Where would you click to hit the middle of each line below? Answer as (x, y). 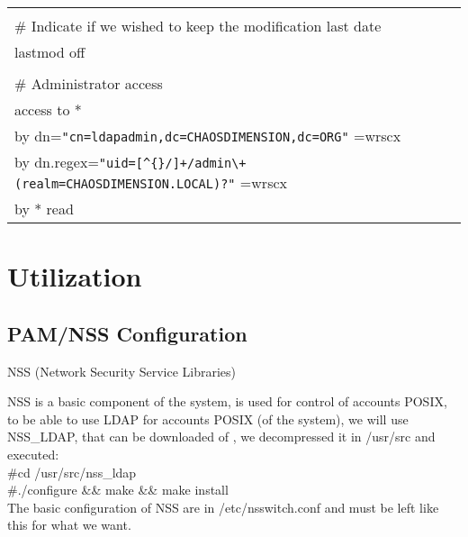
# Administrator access (89, 83)
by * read (44, 209)
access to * (48, 109)
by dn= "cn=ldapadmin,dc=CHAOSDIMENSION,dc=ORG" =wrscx (208, 136)
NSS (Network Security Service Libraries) (122, 371)
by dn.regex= (57, 162)
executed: (33, 454)
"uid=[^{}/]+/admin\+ (172, 163)
